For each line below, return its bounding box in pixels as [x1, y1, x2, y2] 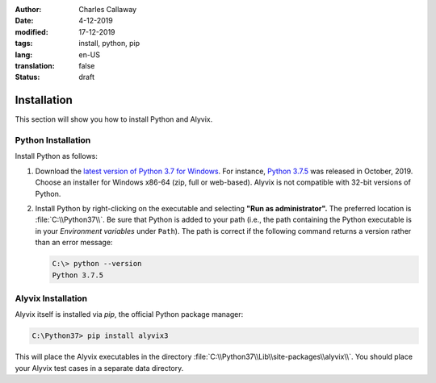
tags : [15, 39, 33, 48]
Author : [15, 5, 42, 14]
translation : [15, 60, 56, 70]
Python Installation [15, 135, 91, 146]
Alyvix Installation [15, 293, 88, 304]
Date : [15, 16, 34, 26]
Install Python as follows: [15, 152, 99, 161]
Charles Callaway [78, 5, 137, 14]
